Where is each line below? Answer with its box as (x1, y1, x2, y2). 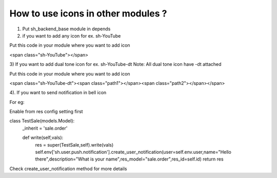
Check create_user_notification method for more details (9, 165, 127, 172)
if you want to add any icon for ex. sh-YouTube (22, 32, 121, 39)
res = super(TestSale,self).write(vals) (35, 141, 114, 148)
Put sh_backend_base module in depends (22, 26, 111, 32)
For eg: (9, 99, 25, 105)
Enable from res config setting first (9, 109, 83, 115)
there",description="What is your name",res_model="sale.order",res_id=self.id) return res (35, 156, 224, 162)
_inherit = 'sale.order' (22, 125, 68, 131)
